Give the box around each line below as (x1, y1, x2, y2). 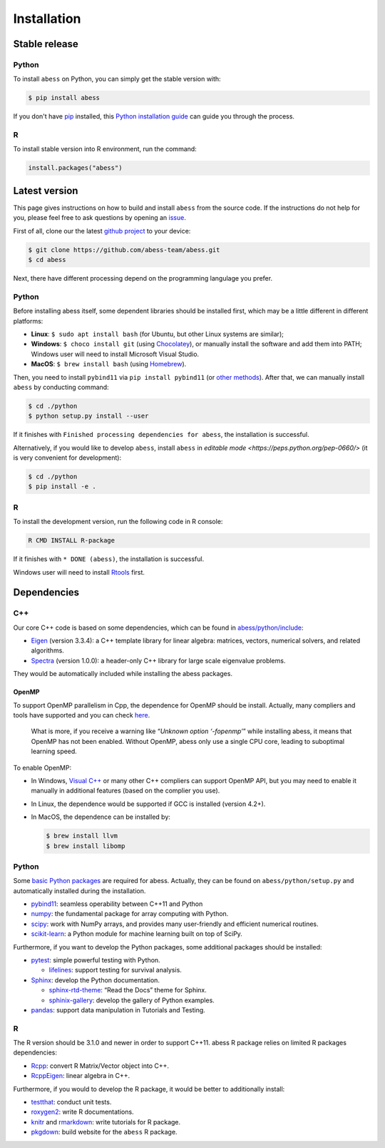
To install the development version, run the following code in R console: (13, 518, 223, 526)
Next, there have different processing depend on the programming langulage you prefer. (13, 274, 273, 283)
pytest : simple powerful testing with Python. (31, 956, 160, 964)
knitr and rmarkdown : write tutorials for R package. (31, 1117, 181, 1126)
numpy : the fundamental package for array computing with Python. (31, 910, 229, 918)
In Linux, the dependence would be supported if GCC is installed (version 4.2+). (31, 800, 266, 808)
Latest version (13, 184, 78, 196)
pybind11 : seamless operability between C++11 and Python (31, 900, 203, 908)
